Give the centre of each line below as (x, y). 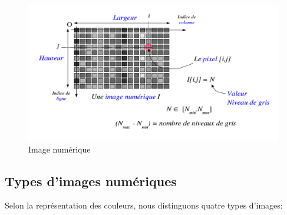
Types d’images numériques (91, 181)
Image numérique (60, 149)
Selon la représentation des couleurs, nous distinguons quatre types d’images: (144, 205)
